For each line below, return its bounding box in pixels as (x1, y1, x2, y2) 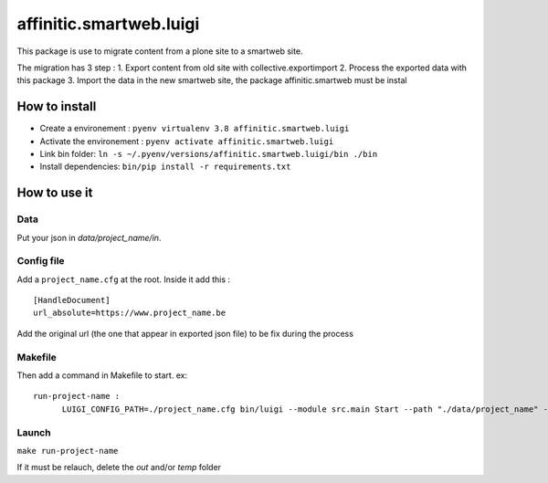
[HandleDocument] (33, 295, 111, 306)
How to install (16, 99, 97, 114)
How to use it (16, 185, 93, 201)
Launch (16, 425, 51, 438)
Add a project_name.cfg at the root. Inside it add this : (16, 274, 231, 285)
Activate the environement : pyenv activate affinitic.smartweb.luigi (39, 135, 334, 146)
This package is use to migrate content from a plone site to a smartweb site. (16, 46, 303, 57)
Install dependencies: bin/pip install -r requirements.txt (39, 161, 291, 173)
